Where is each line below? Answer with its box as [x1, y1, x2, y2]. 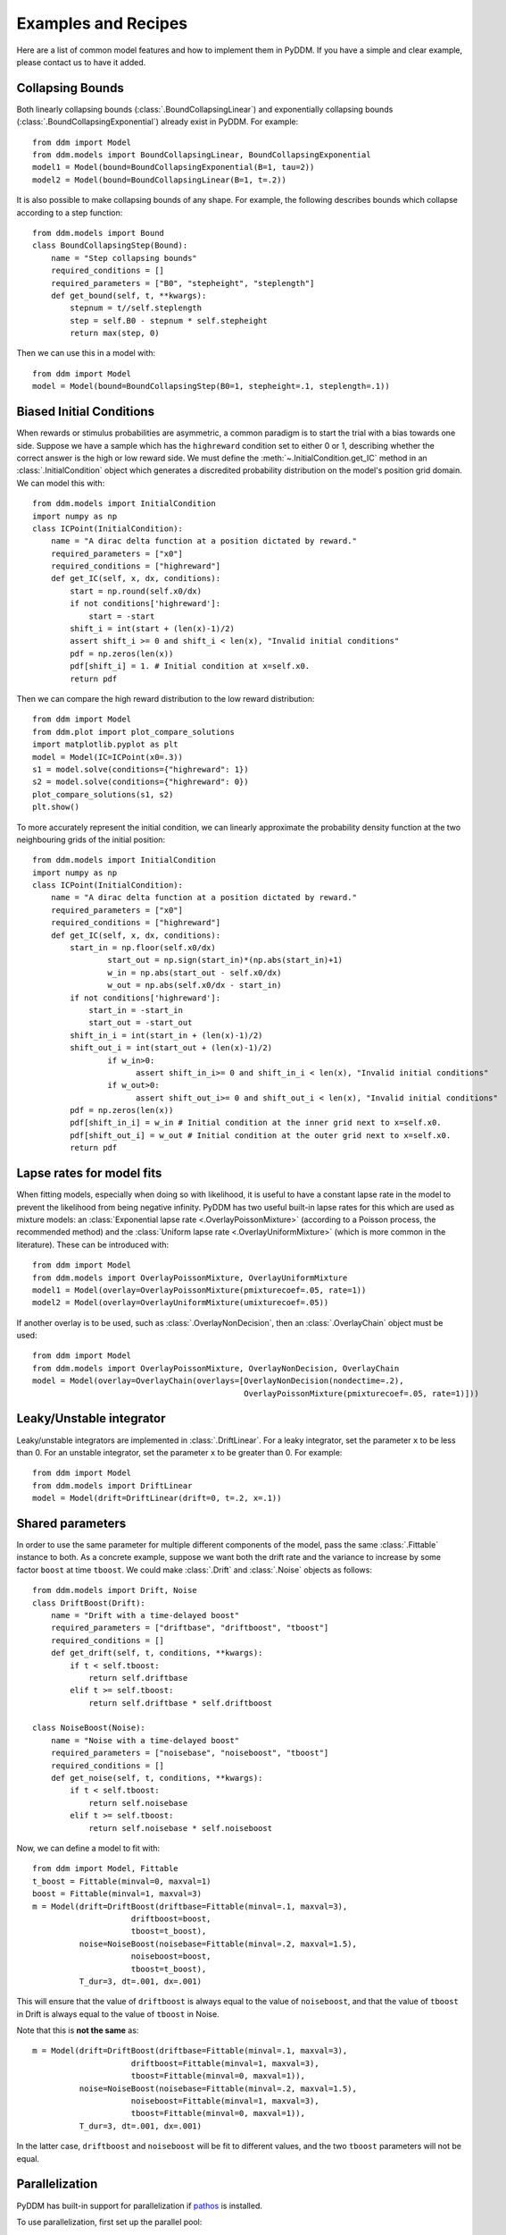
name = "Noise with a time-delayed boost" [50, 1735, 240, 1745]
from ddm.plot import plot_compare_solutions [32, 727, 236, 737]
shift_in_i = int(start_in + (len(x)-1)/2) [70, 1030, 263, 1041]
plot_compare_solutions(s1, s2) [32, 789, 174, 799]
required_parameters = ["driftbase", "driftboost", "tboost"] [50, 1623, 329, 1633]
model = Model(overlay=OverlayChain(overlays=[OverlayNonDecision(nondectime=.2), [32, 1376, 404, 1386]
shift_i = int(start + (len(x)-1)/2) [70, 624, 236, 634]
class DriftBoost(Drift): [32, 1598, 146, 1608]
